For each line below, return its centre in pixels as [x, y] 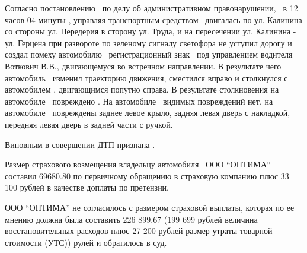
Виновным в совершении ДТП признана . [80, 144]
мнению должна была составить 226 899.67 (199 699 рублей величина [131, 219]
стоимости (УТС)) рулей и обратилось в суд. [86, 242]
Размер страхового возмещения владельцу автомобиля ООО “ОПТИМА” [138, 164]
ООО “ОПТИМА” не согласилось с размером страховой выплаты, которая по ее [150, 207]
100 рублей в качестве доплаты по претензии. [87, 187]
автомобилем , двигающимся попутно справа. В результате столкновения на [142, 89]
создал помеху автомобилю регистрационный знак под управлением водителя [149, 54]
